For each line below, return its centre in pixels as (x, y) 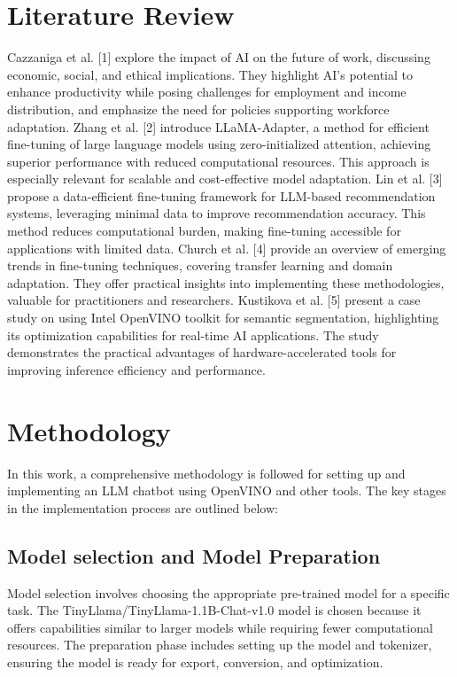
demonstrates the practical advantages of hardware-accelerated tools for (202, 352)
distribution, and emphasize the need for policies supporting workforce (198, 109)
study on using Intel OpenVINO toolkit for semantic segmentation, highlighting (223, 318)
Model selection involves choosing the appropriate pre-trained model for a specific (228, 592)
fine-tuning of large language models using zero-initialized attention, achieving (219, 144)
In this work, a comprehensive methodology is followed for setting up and (206, 473)
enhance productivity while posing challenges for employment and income (207, 92)
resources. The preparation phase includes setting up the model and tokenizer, (220, 645)
